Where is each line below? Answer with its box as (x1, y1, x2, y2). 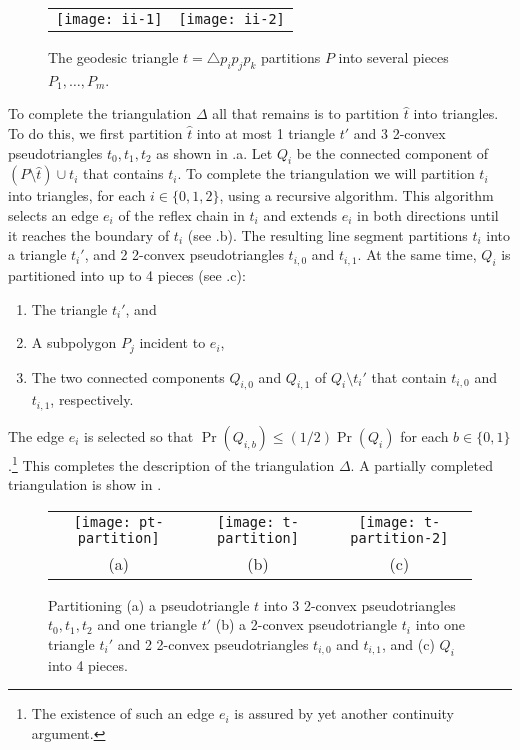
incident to (139, 332, 206, 353)
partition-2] (350, 529, 449, 546)
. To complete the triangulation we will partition (177, 163, 475, 184)
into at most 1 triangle (196, 122, 336, 143)
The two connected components (31, 366, 225, 387)
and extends (263, 204, 337, 225)
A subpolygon (31, 332, 117, 353)
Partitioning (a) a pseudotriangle (48, 594, 250, 615)
